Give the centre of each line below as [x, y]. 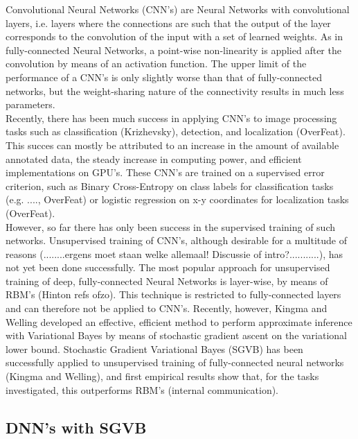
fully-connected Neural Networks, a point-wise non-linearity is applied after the [173, 50]
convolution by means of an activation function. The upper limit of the [156, 63]
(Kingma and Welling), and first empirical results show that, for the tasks [162, 376]
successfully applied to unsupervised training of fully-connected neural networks [175, 362]
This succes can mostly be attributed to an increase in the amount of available [172, 145]
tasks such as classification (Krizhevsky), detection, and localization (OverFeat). [176, 131]
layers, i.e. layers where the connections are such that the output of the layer [168, 23]
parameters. [30, 104]
